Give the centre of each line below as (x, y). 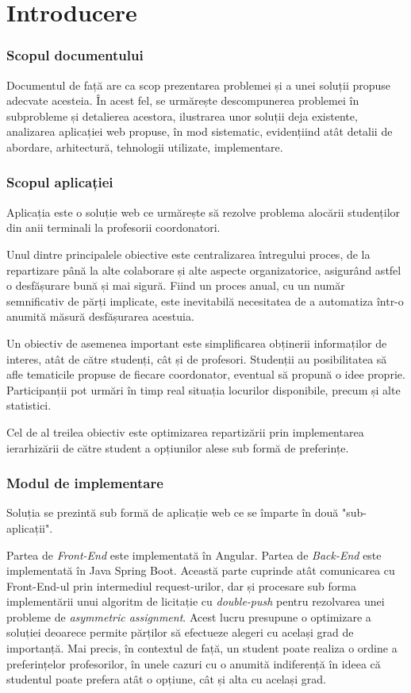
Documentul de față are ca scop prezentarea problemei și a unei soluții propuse (199, 85)
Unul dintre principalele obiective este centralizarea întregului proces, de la (188, 254)
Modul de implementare (85, 483)
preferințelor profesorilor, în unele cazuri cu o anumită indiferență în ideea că (194, 663)
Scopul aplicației (60, 182)
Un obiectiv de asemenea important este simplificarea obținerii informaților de (197, 343)
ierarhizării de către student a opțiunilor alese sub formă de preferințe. (178, 447)
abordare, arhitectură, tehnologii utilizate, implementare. (145, 146)
